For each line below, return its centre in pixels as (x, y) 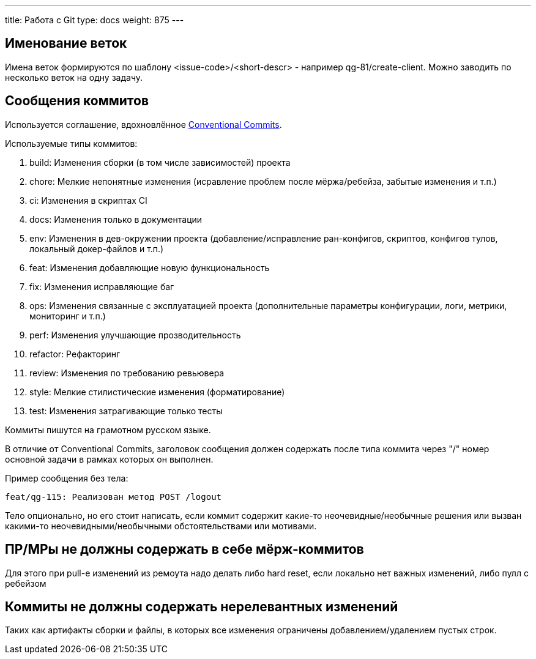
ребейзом (26, 583)
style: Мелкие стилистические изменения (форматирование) (157, 392)
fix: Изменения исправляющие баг (102, 286)
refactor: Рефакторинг (75, 354)
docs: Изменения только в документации (116, 219)
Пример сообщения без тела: (67, 478)
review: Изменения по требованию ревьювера (127, 373)
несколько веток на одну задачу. (74, 77)
